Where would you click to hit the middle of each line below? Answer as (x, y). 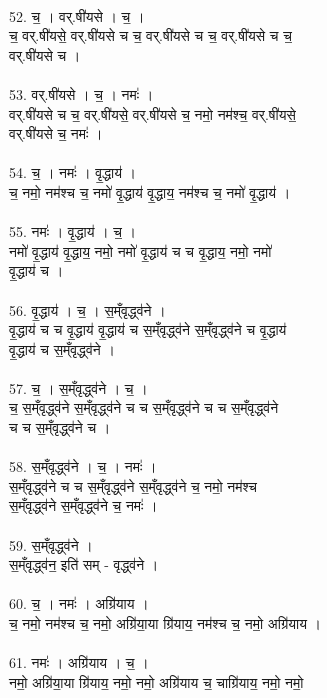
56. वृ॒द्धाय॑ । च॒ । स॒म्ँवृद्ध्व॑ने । (87, 309)
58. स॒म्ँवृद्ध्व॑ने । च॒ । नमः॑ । (83, 466)
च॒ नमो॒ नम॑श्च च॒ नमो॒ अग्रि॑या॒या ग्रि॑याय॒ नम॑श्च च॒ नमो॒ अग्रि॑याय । (165, 623)
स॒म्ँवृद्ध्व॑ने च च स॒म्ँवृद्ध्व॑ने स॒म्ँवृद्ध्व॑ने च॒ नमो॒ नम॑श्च (133, 485)
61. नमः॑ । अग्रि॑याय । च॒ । (79, 662)
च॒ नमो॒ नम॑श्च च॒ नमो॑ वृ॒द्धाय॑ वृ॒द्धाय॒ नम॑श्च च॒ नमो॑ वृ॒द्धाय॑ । (150, 191)
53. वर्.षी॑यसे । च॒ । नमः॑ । (81, 93)
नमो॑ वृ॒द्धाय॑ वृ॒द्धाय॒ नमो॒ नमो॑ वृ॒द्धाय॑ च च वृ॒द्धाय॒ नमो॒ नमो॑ (140, 250)
